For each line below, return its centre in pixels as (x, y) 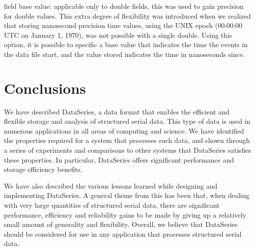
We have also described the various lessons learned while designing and (111, 185)
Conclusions (45, 88)
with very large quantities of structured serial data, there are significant (112, 205)
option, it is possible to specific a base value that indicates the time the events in (126, 44)
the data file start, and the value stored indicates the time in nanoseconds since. (125, 54)
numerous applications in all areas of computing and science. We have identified (124, 130)
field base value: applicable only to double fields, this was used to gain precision (124, 6)
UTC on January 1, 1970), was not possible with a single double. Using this (118, 35)
